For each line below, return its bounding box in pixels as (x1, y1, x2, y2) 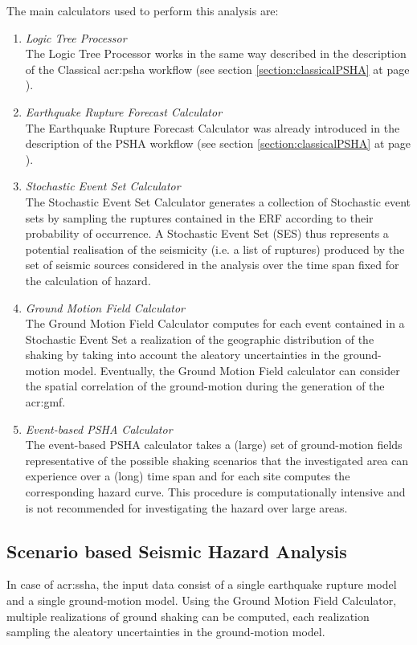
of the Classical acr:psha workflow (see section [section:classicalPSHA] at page (25, 60, 410, 77)
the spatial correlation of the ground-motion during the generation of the (25, 378, 385, 394)
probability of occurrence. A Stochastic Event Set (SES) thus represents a (25, 225, 389, 242)
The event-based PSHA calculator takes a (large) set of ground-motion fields (25, 436, 403, 453)
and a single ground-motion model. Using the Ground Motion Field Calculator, (6, 592, 397, 609)
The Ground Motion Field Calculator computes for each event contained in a (25, 315, 405, 332)
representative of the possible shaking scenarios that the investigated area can (25, 451, 409, 468)
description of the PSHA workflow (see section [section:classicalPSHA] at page (25, 135, 411, 152)
